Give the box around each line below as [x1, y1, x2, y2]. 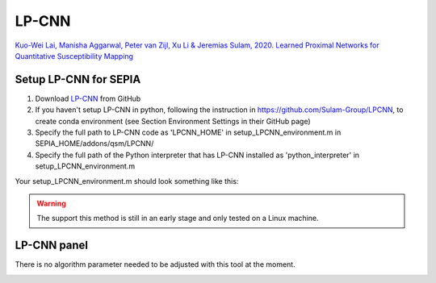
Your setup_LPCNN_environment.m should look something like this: [15, 176, 239, 185]
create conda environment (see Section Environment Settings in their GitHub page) [35, 116, 311, 126]
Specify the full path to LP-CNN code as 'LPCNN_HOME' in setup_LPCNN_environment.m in [35, 127, 342, 137]
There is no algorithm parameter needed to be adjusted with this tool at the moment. [15, 260, 296, 269]
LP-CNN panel [15, 239, 89, 252]
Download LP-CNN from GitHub [35, 94, 141, 103]
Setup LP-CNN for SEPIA [15, 73, 141, 86]
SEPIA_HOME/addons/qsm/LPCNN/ [35, 139, 154, 148]
